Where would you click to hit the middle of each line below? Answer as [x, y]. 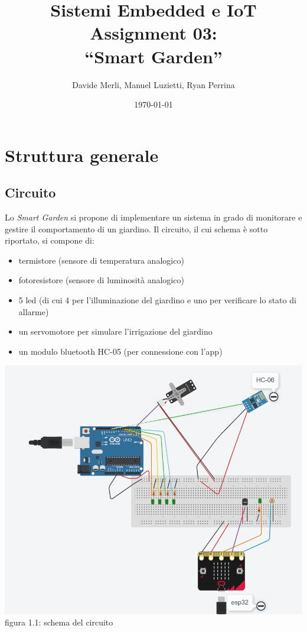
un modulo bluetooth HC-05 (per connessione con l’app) [120, 351]
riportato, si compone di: [50, 240]
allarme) [34, 311]
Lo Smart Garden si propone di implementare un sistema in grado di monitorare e [153, 217]
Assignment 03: [153, 33]
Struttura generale [82, 155]
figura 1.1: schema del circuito [59, 622]
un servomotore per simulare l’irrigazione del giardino [115, 331]
